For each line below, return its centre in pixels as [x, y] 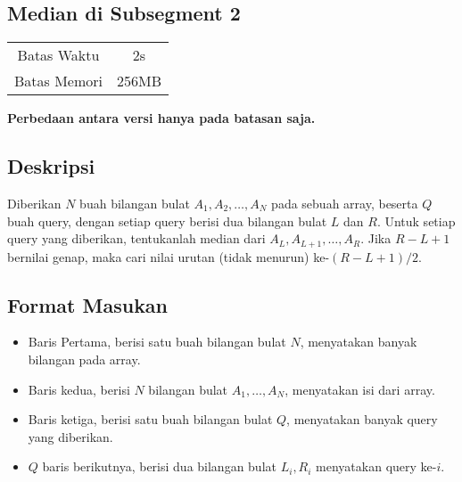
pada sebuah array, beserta [345, 203]
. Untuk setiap [416, 221]
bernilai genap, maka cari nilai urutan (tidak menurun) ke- [169, 256]
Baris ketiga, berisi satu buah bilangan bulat [150, 419]
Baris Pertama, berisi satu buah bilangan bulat [157, 342]
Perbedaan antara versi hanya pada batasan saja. [161, 118]
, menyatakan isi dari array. [360, 389]
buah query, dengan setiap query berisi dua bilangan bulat [167, 221]
